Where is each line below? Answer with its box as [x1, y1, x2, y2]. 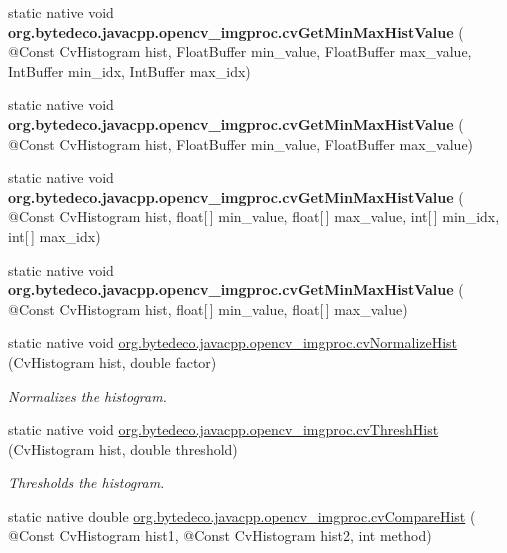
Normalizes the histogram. [8, 385, 167, 406]
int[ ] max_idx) [8, 225, 101, 246]
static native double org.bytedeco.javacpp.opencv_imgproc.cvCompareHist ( [8, 505, 476, 526]
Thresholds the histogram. [8, 472, 165, 493]
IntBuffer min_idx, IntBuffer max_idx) [8, 60, 251, 81]
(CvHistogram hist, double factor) [8, 351, 217, 372]
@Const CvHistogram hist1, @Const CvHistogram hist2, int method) [8, 525, 432, 546]
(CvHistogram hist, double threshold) [8, 438, 238, 459]
